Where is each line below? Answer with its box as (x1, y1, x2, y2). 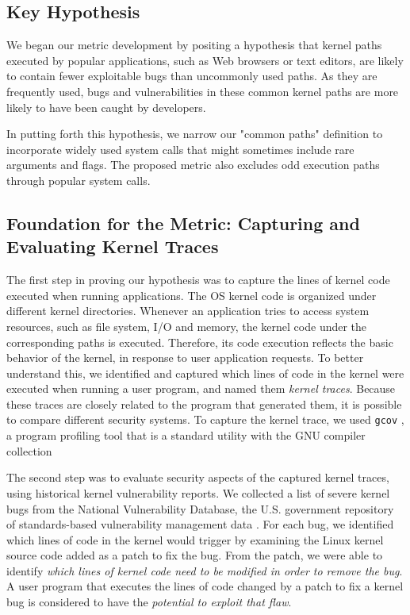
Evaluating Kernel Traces (6, 234, 219, 259)
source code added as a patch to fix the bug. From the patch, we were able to (6, 547, 383, 563)
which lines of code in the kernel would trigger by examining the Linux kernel (6, 531, 384, 548)
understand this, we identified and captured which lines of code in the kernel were (6, 364, 404, 381)
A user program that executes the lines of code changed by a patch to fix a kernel (6, 578, 404, 594)
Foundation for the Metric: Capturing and (6, 210, 360, 235)
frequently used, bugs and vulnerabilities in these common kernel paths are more (6, 83, 399, 99)
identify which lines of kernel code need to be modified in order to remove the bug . (6, 562, 403, 578)
